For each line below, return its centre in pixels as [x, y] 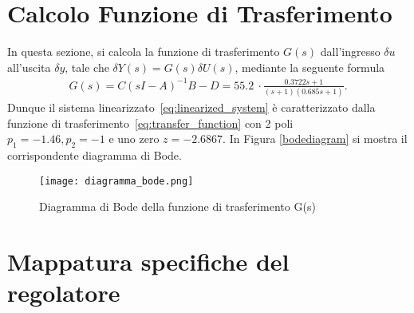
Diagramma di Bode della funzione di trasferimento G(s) [177, 206]
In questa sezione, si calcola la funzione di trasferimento [144, 52]
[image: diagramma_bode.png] [116, 181]
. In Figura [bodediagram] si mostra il [315, 139]
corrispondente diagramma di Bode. [95, 155]
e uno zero [134, 139]
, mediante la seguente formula [310, 67]
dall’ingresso [350, 52]
